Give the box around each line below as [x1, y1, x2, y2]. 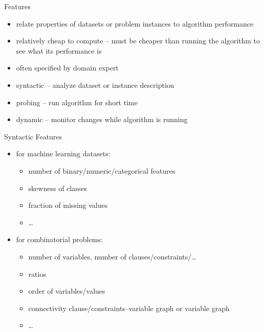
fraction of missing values [28, 200, 108, 210]
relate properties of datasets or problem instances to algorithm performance [16, 18, 254, 29]
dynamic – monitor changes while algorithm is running [16, 114, 188, 125]
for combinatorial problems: [16, 234, 103, 245]
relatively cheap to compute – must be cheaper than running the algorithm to [16, 35, 260, 46]
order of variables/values [28, 286, 105, 296]
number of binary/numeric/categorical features [28, 165, 175, 176]
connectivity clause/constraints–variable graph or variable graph [28, 302, 230, 313]
